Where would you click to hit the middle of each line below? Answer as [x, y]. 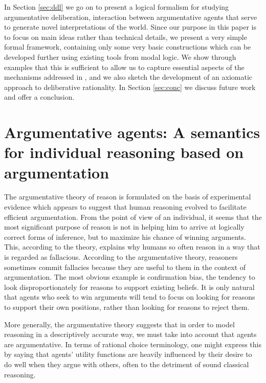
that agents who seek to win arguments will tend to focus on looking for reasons [130, 297]
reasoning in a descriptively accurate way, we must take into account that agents [130, 334]
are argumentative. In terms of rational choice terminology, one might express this [133, 344]
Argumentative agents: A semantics [132, 132]
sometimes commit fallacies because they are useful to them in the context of [125, 267]
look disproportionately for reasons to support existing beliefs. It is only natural [129, 287]
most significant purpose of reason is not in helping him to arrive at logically [124, 227]
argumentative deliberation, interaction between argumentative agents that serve [131, 17]
